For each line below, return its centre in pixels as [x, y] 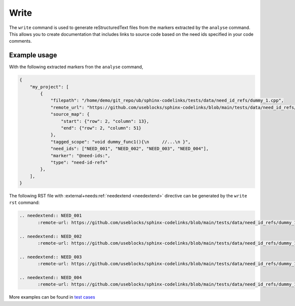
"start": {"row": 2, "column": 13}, [105, 121]
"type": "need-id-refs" [79, 162]
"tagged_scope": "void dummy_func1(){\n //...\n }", [120, 142]
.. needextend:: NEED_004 [51, 277]
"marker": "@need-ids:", [80, 155]
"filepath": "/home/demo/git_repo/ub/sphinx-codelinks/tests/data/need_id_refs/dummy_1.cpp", [167, 100]
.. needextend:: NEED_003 [51, 257]
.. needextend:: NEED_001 [51, 216]
